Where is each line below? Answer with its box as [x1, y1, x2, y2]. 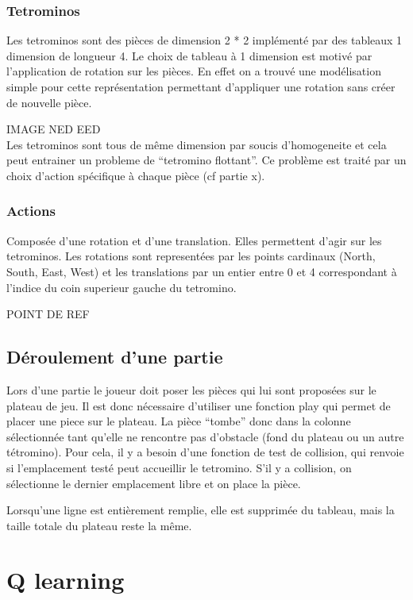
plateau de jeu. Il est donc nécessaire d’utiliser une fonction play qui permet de [6, 397, 391, 413]
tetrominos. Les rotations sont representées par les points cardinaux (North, [6, 248, 376, 264]
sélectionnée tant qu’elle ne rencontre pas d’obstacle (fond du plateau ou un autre [6, 428, 404, 444]
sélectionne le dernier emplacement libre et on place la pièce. [6, 475, 301, 491]
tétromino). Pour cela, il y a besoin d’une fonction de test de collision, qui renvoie [6, 444, 404, 460]
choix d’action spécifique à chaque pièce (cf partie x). [6, 167, 265, 183]
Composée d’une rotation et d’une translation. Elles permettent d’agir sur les [6, 232, 382, 248]
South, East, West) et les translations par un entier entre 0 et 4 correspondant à [6, 263, 397, 279]
